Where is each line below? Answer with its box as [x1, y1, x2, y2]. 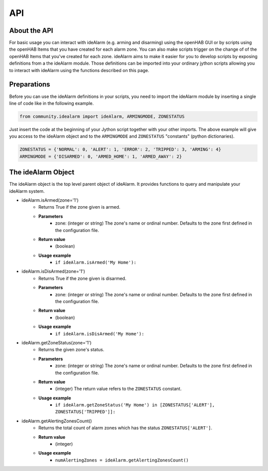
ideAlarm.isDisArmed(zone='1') [21, 268, 85, 274]
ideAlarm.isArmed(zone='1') [21, 197, 79, 203]
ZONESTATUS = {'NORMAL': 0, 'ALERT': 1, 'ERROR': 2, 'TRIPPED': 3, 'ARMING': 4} [19, 147, 221, 153]
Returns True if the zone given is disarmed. [38, 275, 127, 281]
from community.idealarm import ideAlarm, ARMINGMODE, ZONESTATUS [19, 113, 185, 119]
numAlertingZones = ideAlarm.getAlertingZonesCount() [55, 457, 189, 463]
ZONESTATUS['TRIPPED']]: [55, 409, 116, 415]
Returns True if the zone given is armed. [38, 204, 121, 210]
